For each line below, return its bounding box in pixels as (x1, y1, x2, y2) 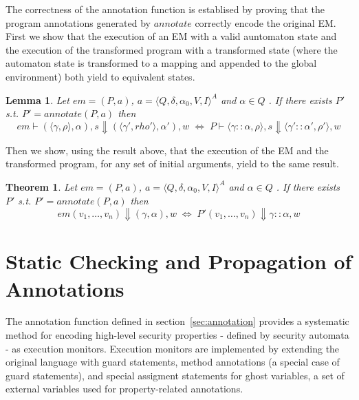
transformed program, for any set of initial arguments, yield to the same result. (6, 156, 339, 171)
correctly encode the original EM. (195, 15, 336, 30)
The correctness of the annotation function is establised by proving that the (6, 2, 325, 16)
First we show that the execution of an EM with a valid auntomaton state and (6, 29, 337, 43)
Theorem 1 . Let (6, 179, 78, 193)
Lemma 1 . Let (6, 92, 69, 107)
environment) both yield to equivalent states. (6, 69, 195, 83)
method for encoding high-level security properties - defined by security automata (6, 328, 349, 342)
